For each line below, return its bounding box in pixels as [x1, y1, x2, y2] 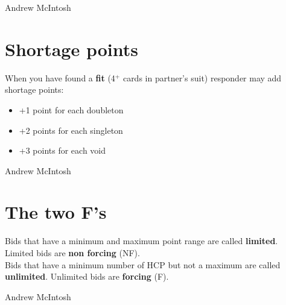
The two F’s [5, 200, 107, 224]
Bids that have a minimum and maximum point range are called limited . [5, 234, 278, 247]
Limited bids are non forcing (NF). [5, 247, 140, 259]
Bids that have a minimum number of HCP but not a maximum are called [5, 258, 281, 271]
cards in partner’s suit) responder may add [122, 71, 282, 84]
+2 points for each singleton [19, 124, 123, 136]
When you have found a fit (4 [5, 71, 115, 84]
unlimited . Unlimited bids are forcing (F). [5, 270, 169, 283]
